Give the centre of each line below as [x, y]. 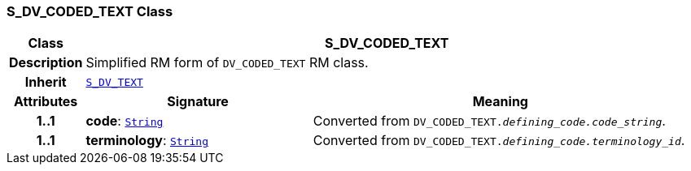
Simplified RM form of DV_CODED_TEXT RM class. [227, 63]
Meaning [500, 102]
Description [46, 63]
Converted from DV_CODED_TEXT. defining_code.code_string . [489, 121]
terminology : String [147, 141]
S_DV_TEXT [114, 82]
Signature [198, 102]
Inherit [46, 82]
